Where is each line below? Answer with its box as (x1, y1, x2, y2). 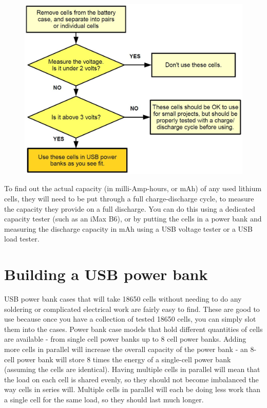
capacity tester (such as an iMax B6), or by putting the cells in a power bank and (4, 213, 262, 224)
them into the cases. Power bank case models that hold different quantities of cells (4, 323, 263, 334)
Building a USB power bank (4, 264, 208, 285)
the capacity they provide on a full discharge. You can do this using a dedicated (4, 203, 256, 214)
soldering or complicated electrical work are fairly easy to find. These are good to (4, 303, 260, 314)
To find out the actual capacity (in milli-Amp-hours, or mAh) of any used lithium (4, 183, 262, 194)
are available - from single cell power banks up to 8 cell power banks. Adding (4, 333, 246, 344)
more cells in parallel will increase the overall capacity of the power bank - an (4, 344, 248, 355)
